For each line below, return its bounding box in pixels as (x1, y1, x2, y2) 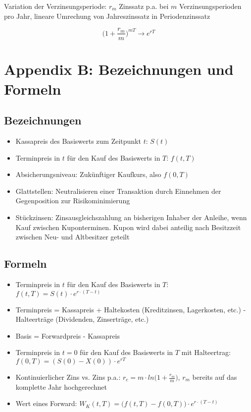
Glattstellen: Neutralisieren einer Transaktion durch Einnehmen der (15, 185, 221, 196)
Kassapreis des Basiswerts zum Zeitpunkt (15, 136, 141, 146)
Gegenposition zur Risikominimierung (15, 195, 130, 206)
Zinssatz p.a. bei (119, 1, 169, 11)
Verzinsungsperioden (179, 1, 242, 11)
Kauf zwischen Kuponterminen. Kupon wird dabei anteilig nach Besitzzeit (15, 222, 241, 232)
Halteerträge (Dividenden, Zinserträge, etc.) (15, 314, 149, 324)
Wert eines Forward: (15, 398, 77, 409)
